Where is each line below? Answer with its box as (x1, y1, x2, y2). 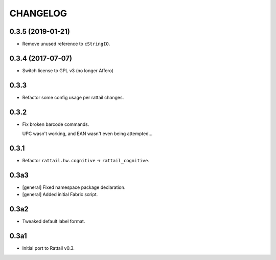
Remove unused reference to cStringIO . (22, 41, 110, 47)
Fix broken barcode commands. (22, 121, 89, 127)
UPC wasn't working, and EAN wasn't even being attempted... (22, 131, 153, 137)
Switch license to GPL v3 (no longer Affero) (22, 67, 113, 74)
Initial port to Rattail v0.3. (22, 245, 75, 251)
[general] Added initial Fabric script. (22, 191, 98, 198)
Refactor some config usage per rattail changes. (22, 94, 124, 100)
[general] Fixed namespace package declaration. (22, 184, 126, 190)
